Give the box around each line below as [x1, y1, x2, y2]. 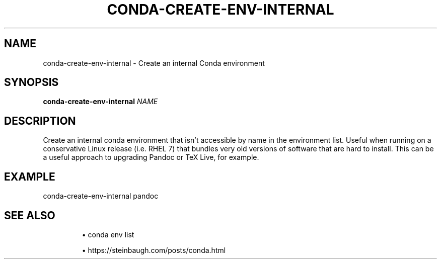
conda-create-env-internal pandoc [43, 192, 159, 201]
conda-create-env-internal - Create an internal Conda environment [43, 58, 265, 67]
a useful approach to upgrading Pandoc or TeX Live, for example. [43, 153, 259, 162]
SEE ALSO [4, 209, 55, 222]
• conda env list [82, 230, 134, 239]
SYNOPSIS [4, 76, 59, 89]
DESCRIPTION [4, 114, 76, 127]
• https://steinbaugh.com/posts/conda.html [82, 245, 226, 254]
